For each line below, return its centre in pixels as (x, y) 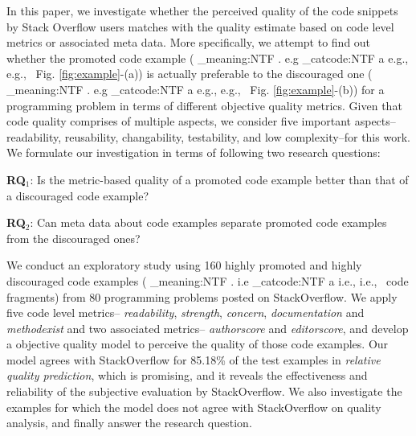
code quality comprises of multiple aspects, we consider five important (179, 121)
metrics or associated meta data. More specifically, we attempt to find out (189, 42)
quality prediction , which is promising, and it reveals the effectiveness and (187, 375)
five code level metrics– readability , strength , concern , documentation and (186, 313)
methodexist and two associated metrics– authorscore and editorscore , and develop (208, 328)
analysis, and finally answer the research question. (129, 423)
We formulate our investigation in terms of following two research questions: (194, 152)
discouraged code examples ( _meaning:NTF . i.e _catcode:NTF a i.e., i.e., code (208, 280)
